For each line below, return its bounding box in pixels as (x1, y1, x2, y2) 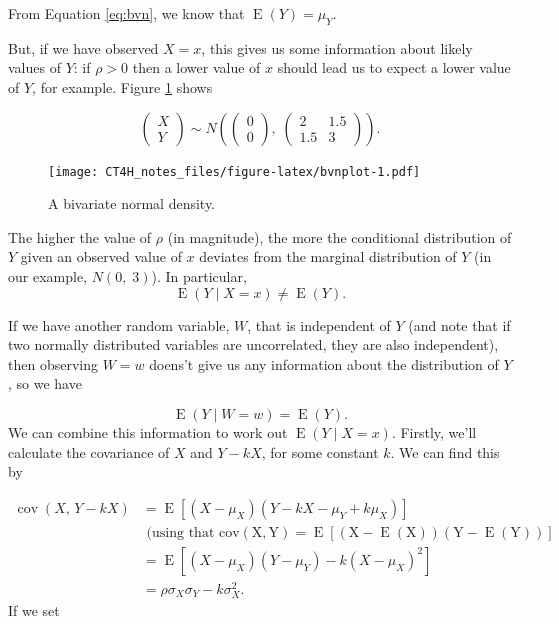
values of (8, 57, 61, 78)
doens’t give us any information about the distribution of (149, 353, 499, 374)
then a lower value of (132, 57, 261, 78)
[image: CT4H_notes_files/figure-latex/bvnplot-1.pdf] (48, 164, 421, 179)
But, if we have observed (8, 37, 159, 58)
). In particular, (151, 266, 247, 287)
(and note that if (408, 314, 511, 335)
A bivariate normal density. (48, 193, 216, 214)
